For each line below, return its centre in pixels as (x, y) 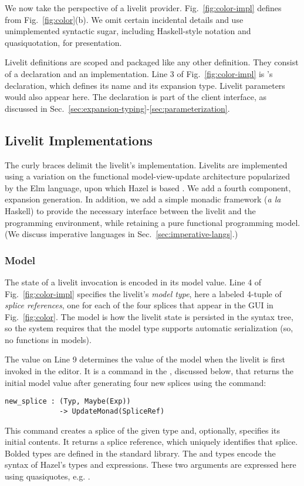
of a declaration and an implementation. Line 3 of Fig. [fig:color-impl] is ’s (139, 73)
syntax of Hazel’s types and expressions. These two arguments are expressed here (151, 465)
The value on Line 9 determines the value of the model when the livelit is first (145, 359)
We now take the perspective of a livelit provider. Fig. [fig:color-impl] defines (143, 8)
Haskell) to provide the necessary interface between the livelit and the (130, 210)
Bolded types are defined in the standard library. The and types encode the (140, 453)
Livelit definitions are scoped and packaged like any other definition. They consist (152, 62)
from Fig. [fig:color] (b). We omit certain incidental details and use (124, 19)
